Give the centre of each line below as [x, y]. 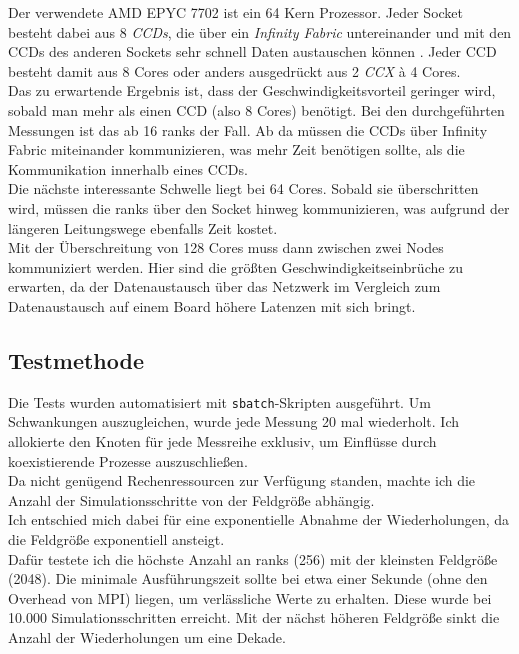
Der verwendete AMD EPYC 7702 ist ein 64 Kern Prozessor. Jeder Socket [236, 12]
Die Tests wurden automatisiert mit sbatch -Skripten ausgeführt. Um [219, 401]
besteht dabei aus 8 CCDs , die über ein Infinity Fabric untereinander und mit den [260, 31]
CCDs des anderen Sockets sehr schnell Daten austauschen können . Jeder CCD [252, 51]
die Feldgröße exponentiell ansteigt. [116, 538]
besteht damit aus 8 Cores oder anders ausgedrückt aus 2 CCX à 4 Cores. [234, 70]
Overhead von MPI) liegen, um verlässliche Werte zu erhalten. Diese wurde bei [250, 597]
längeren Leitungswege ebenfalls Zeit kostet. [143, 227]
